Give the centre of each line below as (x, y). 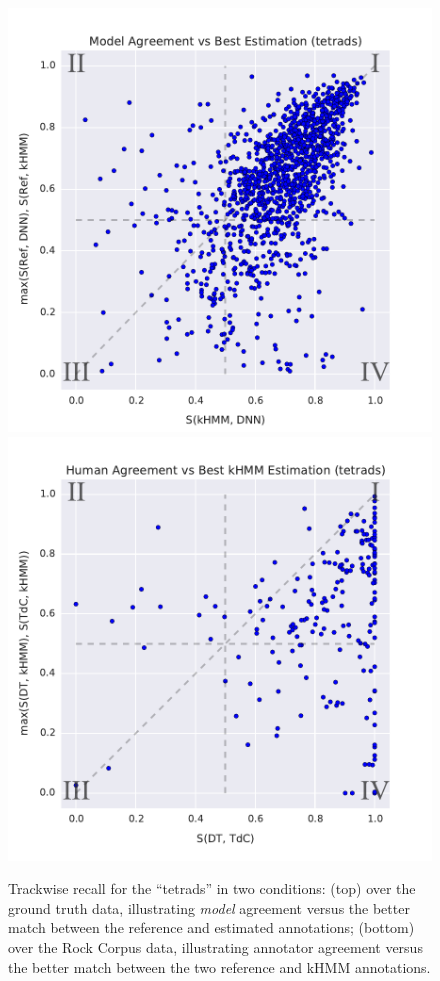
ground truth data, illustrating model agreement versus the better (209, 907)
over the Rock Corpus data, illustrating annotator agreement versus (215, 946)
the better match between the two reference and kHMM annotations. (219, 966)
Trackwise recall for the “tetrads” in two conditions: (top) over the (212, 888)
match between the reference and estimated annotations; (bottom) (211, 927)
